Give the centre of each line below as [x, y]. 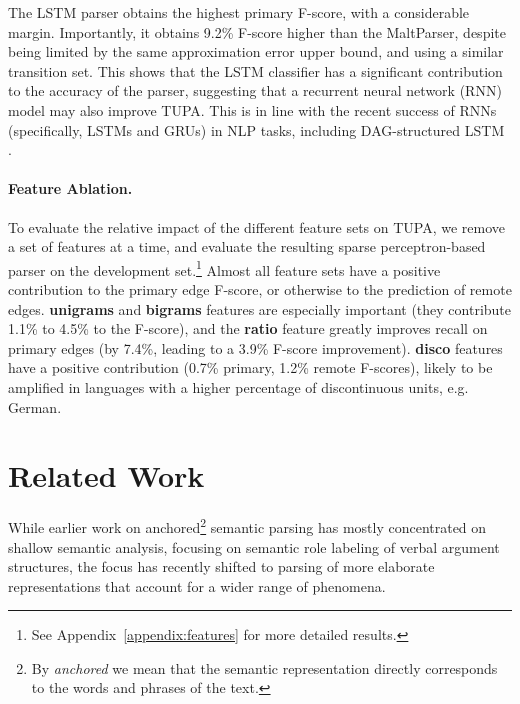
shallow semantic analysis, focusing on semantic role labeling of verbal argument [254, 546]
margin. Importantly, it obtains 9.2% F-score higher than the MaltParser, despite [257, 31]
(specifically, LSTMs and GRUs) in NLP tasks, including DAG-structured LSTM [256, 129]
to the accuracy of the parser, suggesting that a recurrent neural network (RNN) [255, 90]
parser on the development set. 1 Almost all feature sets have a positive [224, 268]
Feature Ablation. [70, 188]
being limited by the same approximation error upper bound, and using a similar [256, 51]
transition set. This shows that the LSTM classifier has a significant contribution [255, 70]
